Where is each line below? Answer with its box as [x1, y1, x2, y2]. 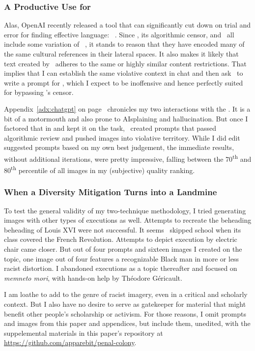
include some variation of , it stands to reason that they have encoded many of [4, 39, 245, 49]
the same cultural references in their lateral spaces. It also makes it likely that [4, 49, 239, 58]
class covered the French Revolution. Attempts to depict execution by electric [4, 234, 237, 244]
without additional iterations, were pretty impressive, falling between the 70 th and [4, 152, 252, 164]
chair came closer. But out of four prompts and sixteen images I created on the [4, 244, 242, 254]
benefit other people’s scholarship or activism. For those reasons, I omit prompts [4, 308, 246, 319]
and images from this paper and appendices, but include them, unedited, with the [4, 318, 251, 328]
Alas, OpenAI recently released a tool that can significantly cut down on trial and [4, 20, 251, 30]
